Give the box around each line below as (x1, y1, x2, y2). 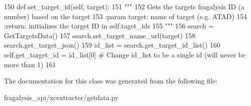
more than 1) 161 (4, 59, 56, 69)
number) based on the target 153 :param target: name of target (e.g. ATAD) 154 (4, 11, 247, 21)
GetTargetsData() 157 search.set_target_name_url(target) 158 (4, 30, 195, 40)
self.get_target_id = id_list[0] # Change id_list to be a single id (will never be (4, 49, 246, 59)
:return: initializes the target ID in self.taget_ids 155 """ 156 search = (4, 21, 214, 31)
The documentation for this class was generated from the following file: (4, 76, 218, 86)
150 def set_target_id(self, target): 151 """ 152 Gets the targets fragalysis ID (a (4, 1, 245, 11)
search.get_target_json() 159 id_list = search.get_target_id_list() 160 (4, 40, 221, 50)
